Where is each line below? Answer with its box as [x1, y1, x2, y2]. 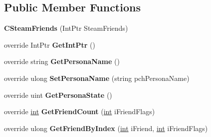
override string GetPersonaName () [4, 56, 120, 67]
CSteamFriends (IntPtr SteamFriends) [4, 23, 128, 33]
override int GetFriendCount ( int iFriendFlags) [4, 106, 155, 117]
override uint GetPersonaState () [4, 89, 112, 100]
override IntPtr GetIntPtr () [4, 39, 96, 50]
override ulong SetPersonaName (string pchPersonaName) [4, 72, 190, 83]
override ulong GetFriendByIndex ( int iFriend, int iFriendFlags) [4, 123, 208, 133]
